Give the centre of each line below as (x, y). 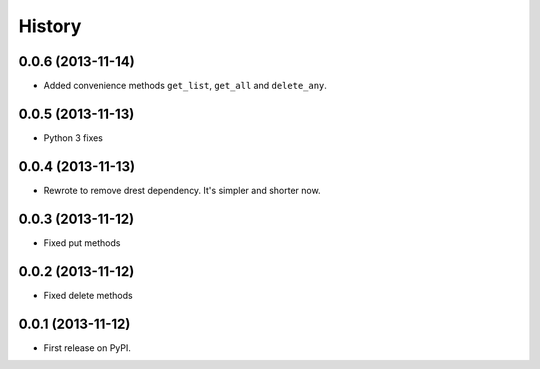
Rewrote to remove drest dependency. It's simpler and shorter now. (182, 190)
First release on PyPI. (87, 347)
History (50, 26)
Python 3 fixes (73, 137)
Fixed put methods (82, 242)
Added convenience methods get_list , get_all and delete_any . (185, 86)
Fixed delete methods (88, 295)
